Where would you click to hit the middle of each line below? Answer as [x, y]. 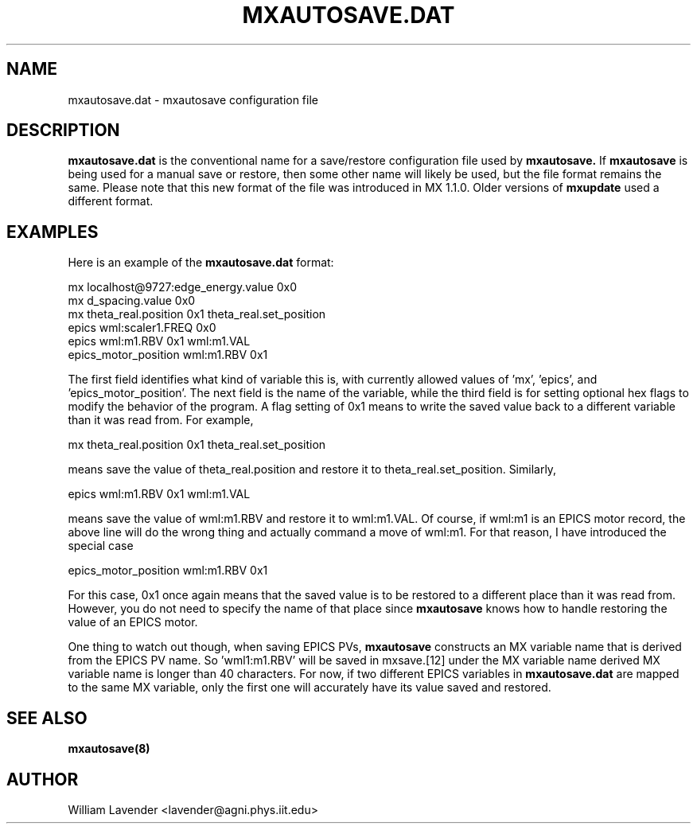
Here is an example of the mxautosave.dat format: [201, 263]
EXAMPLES [53, 232]
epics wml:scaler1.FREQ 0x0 [142, 328]
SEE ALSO [47, 718]
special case [101, 546]
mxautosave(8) [109, 749]
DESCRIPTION [63, 131]
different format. [111, 201]
